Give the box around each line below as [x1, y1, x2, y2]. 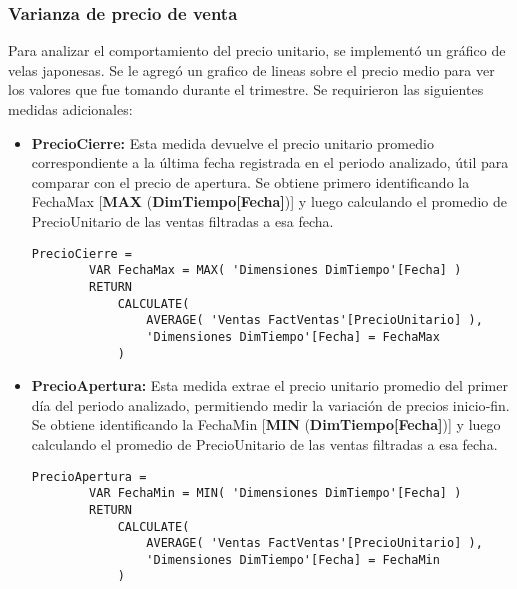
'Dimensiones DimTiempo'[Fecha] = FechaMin [146, 552, 440, 567]
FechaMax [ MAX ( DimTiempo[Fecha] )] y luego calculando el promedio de [31, 191, 507, 212]
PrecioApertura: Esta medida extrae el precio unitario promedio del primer [31, 375, 508, 396]
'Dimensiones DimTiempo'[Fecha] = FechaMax [146, 329, 440, 344]
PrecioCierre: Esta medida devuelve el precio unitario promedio [31, 132, 434, 153]
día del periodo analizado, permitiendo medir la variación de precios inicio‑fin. [31, 394, 510, 415]
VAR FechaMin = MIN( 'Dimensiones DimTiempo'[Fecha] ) [89, 486, 462, 501]
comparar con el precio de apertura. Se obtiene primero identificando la [31, 171, 470, 192]
